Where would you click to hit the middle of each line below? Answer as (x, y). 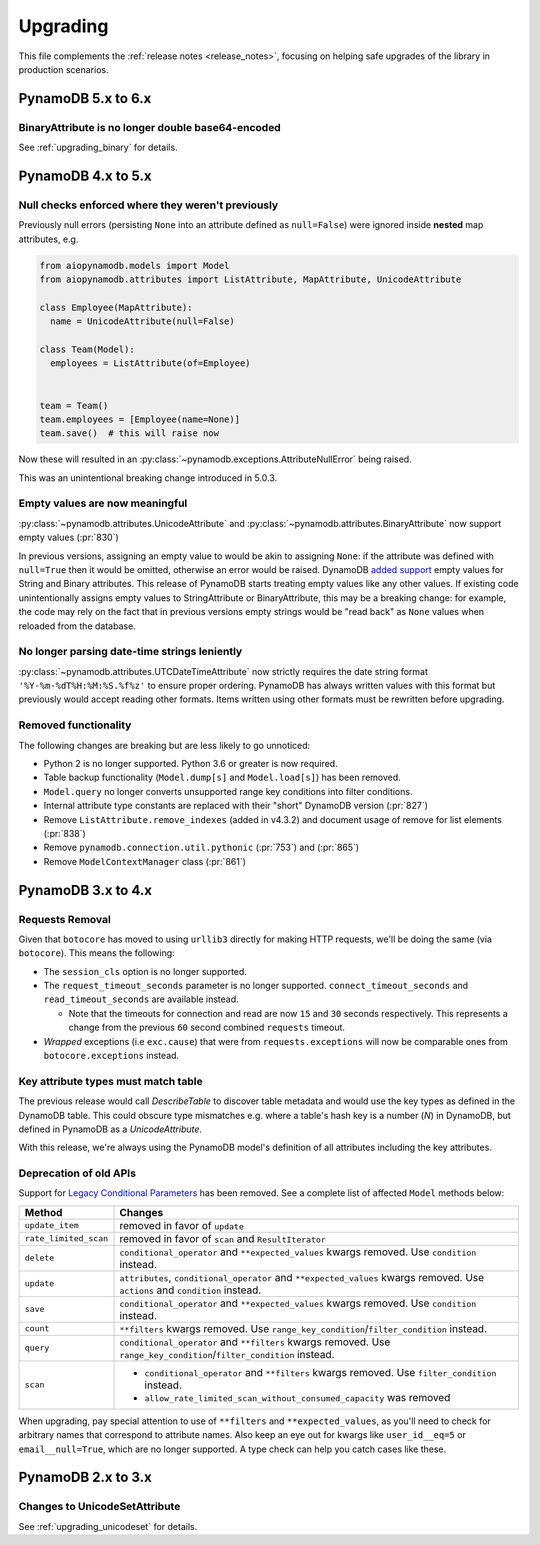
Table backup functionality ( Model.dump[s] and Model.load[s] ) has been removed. (222, 777)
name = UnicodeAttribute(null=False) (142, 321)
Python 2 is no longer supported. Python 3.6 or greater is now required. (191, 764)
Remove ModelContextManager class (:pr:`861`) (145, 861)
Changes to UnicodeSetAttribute (99, 1507)
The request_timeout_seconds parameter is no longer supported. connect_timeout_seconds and (256, 986)
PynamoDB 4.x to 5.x (85, 175)
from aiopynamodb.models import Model (134, 265)
